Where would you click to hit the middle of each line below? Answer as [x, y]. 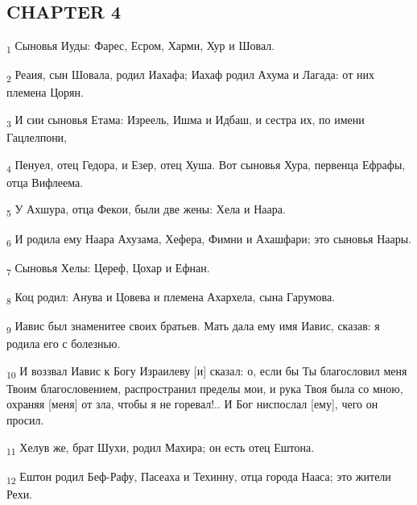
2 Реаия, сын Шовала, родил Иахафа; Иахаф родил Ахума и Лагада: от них [190, 76]
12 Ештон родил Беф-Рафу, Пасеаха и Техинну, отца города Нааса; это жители [199, 477]
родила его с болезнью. [64, 344]
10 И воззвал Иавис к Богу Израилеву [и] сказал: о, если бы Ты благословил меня [207, 371]
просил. [25, 420]
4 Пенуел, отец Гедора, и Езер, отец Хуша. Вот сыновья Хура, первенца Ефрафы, [206, 165]
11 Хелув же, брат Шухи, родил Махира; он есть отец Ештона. [161, 448]
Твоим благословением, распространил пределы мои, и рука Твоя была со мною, [205, 388]
